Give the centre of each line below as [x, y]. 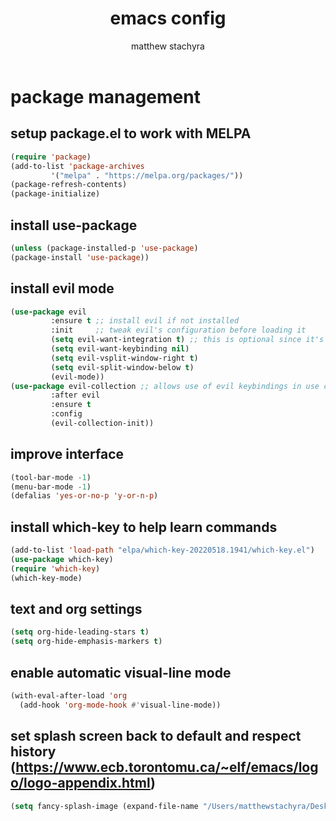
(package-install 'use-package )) [80, 257]
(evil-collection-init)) [102, 423]
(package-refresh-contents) [69, 185]
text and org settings [76, 609]
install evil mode [62, 288]
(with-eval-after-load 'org [69, 696]
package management [105, 96]
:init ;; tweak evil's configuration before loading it [178, 330]
